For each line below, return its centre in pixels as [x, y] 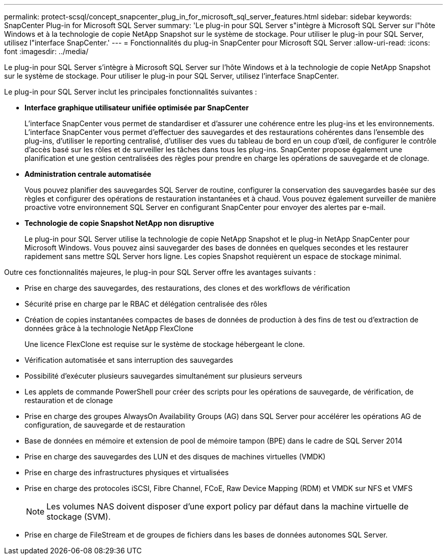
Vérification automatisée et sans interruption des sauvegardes [129, 360]
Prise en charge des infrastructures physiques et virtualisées [127, 472]
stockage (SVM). [79, 517]
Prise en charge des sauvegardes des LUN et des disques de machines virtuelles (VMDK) [175, 457]
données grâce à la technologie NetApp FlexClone [109, 328]
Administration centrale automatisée [88, 174]
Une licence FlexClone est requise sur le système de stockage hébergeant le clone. [165, 344]
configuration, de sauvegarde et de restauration [105, 425]
